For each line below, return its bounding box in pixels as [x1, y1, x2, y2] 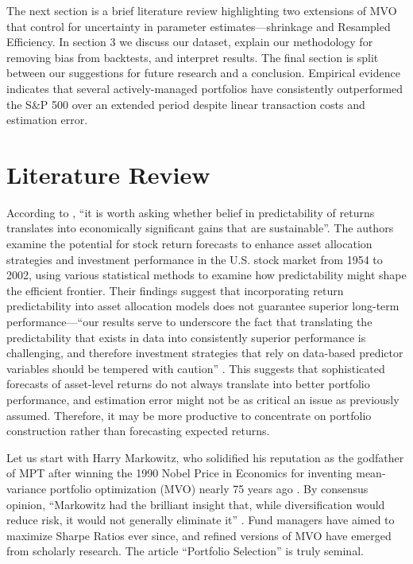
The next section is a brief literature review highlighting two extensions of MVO [6, 2, 397, 18]
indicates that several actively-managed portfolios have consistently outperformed [6, 80, 403, 96]
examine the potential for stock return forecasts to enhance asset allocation [6, 235, 372, 252]
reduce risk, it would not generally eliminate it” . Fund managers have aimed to [6, 511, 395, 528]
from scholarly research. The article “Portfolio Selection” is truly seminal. [6, 543, 364, 559]
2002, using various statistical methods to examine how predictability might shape [6, 266, 407, 283]
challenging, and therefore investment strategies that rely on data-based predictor [6, 344, 403, 361]
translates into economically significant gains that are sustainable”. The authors [6, 220, 394, 236]
